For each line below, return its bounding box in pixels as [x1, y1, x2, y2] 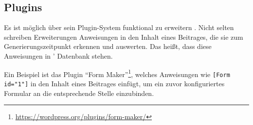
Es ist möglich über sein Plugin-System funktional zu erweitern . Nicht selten [4, 22, 234, 32]
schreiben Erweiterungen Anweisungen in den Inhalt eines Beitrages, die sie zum [4, 31, 243, 42]
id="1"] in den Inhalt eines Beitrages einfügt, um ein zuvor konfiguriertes [4, 78, 225, 88]
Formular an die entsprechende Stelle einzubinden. [4, 88, 154, 98]
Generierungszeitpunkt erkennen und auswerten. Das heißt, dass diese [4, 41, 212, 51]
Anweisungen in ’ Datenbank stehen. [4, 50, 113, 61]
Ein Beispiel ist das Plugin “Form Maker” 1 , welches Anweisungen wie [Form [4, 67, 230, 79]
